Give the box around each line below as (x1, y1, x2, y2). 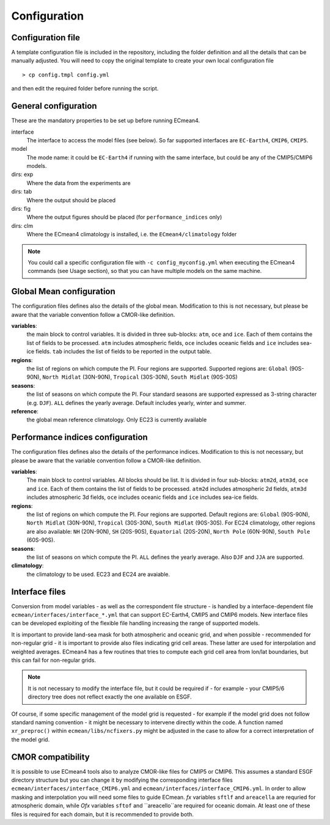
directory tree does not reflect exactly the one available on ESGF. (28, 693, 192, 700)
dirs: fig (11, 205, 31, 213)
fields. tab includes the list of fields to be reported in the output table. (35, 348, 212, 355)
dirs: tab (11, 188, 32, 195)
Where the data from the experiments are (26, 179, 131, 186)
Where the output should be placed (26, 196, 116, 204)
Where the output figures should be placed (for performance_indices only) (26, 214, 222, 221)
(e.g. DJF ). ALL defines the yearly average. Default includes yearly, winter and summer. (26, 399, 247, 406)
